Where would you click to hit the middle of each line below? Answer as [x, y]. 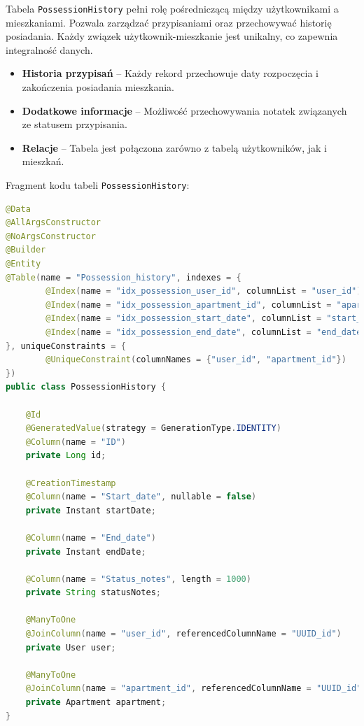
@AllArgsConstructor [54, 223]
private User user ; [71, 647]
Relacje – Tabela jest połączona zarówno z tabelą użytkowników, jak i [174, 147]
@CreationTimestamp [71, 483]
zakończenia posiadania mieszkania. [98, 87]
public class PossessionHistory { [86, 387]
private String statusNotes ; [93, 593]
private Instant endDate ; [86, 551]
